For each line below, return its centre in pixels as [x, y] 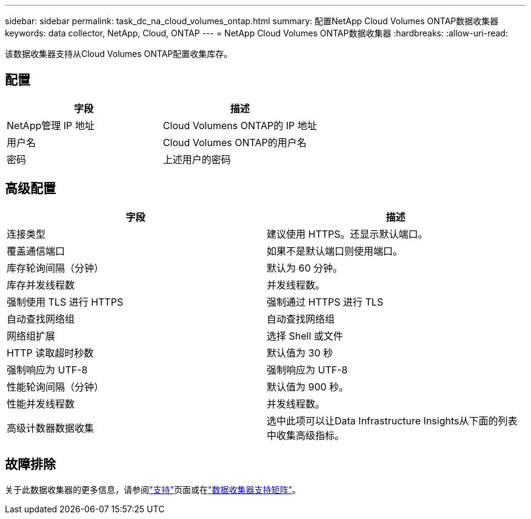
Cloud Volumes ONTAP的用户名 [235, 142]
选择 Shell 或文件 [305, 336]
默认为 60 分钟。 [305, 268]
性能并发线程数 [41, 403]
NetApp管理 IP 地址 [51, 125]
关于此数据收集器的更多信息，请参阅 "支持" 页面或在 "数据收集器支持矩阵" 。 [153, 489]
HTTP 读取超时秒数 [50, 353]
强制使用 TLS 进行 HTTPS [65, 302]
